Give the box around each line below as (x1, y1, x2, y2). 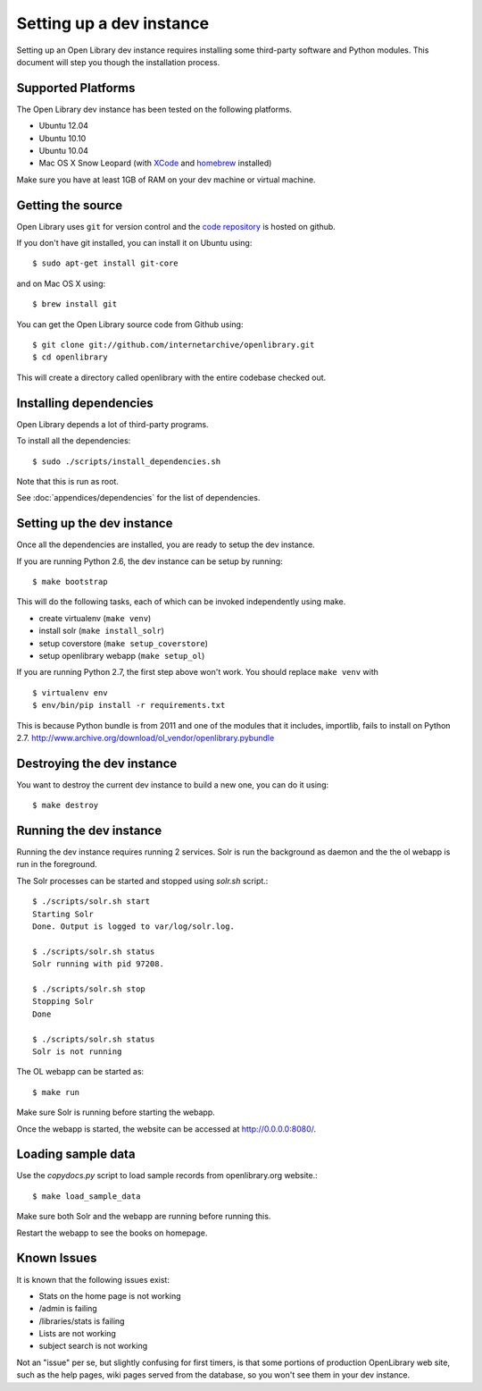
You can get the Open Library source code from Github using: (16, 318, 244, 330)
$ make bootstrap (32, 577, 108, 586)
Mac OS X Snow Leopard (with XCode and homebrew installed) (38, 157, 272, 169)
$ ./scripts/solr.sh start (32, 897, 151, 906)
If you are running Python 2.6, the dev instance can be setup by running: (16, 555, 283, 567)
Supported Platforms (16, 80, 136, 96)
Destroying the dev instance (16, 755, 178, 771)
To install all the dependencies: (16, 435, 131, 446)
